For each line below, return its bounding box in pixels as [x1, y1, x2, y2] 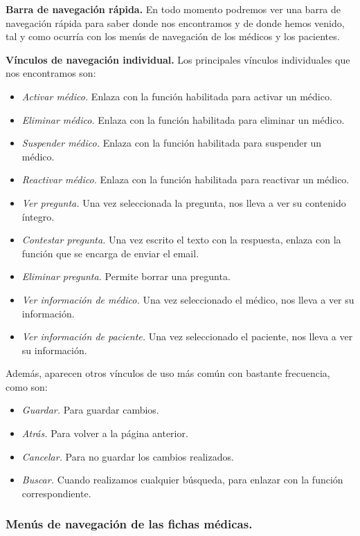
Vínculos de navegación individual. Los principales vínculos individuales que [6, 52, 350, 66]
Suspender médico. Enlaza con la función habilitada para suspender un [21, 136, 322, 150]
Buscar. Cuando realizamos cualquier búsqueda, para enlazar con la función [21, 472, 343, 487]
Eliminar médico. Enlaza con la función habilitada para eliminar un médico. [21, 112, 345, 127]
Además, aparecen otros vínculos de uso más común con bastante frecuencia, [6, 366, 330, 380]
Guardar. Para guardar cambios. [21, 403, 159, 417]
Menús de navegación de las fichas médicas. [6, 515, 253, 533]
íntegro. [21, 209, 55, 223]
